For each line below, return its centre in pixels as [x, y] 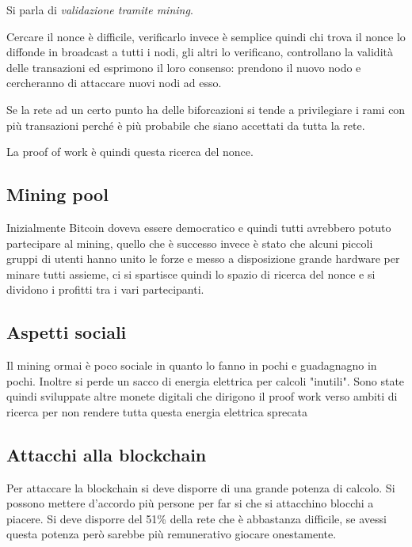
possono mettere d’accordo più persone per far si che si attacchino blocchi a [190, 503]
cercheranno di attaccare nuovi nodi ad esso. [114, 83]
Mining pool [57, 194]
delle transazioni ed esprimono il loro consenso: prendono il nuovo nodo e [184, 67]
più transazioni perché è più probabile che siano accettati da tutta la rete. [186, 125]
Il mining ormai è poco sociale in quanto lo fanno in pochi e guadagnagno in [192, 365]
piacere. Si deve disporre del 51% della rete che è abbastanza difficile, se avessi [196, 518]
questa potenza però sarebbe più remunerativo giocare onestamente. [172, 534]
